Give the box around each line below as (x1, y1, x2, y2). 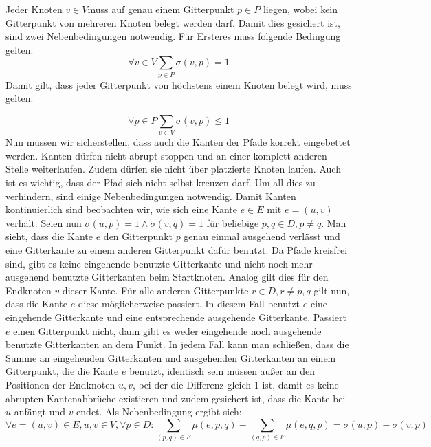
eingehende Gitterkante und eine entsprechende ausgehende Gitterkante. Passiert (5, 309, 346, 324)
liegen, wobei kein (263, 2, 338, 16)
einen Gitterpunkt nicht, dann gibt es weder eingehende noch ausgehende (13, 323, 322, 338)
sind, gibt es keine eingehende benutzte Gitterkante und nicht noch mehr (5, 256, 313, 270)
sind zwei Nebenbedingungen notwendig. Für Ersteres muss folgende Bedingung (5, 29, 341, 43)
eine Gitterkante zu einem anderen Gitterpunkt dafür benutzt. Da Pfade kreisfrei (5, 242, 348, 257)
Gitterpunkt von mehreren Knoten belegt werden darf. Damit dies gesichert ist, (5, 15, 340, 30)
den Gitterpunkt (103, 229, 173, 243)
